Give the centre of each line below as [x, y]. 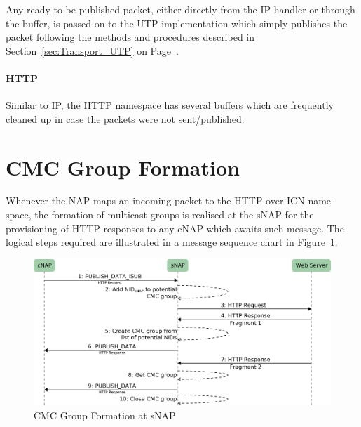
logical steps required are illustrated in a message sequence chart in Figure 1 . [172, 242]
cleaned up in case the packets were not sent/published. [125, 118]
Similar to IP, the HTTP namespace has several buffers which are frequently [170, 105]
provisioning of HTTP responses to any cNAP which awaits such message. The [175, 228]
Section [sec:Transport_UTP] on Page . [92, 50]
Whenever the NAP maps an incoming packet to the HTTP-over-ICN [155, 201]
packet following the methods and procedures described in [130, 37]
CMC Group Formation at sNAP [105, 415]
